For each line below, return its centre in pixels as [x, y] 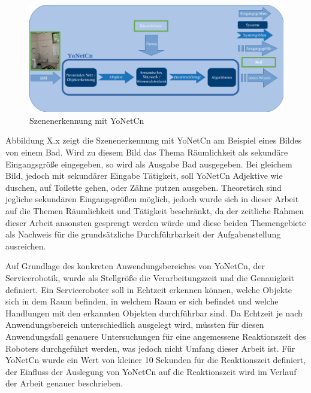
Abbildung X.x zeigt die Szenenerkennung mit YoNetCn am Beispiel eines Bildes [154, 140]
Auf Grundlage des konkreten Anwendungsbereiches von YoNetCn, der [135, 266]
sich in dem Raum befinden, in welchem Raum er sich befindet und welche [142, 301]
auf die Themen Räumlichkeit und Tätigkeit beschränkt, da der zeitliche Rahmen [155, 211]
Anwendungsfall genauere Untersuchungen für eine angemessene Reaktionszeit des [156, 336]
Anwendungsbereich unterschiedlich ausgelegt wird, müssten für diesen [135, 325]
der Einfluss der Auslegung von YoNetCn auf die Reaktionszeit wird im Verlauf [151, 371]
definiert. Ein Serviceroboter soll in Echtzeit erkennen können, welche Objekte [149, 289]
